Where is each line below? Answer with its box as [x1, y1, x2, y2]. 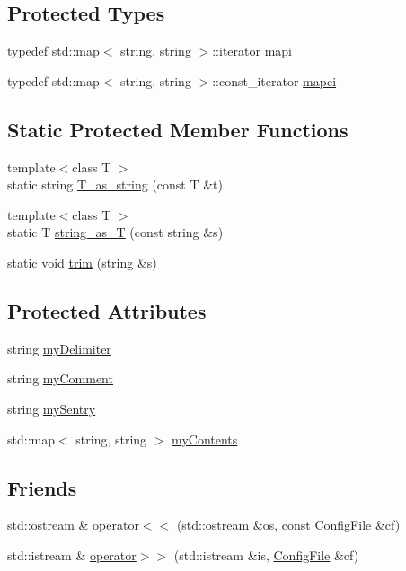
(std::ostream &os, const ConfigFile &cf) [176, 515, 401, 534]
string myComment [7, 369, 113, 388]
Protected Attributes [7, 296, 207, 324]
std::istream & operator [7, 545, 137, 564]
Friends [7, 473, 77, 501]
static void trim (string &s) [7, 252, 157, 271]
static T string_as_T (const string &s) [7, 223, 224, 242]
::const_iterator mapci [212, 71, 337, 90]
